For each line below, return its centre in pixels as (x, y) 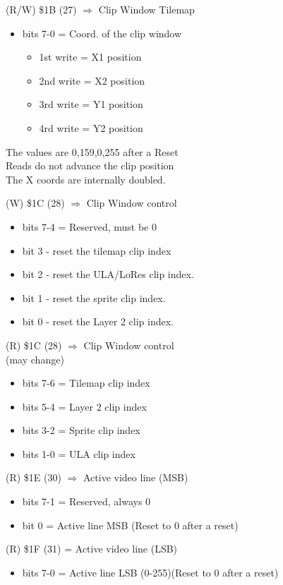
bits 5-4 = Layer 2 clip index (84, 406)
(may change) (35, 359)
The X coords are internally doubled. (86, 179)
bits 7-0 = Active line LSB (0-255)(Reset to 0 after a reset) (150, 572)
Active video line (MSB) (136, 477)
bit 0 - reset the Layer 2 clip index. (98, 321)
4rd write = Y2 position (91, 127)
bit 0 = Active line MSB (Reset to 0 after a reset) (130, 525)
